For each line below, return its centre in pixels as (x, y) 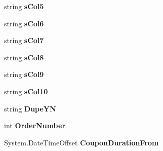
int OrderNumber (35, 125)
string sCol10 (26, 91)
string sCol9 (24, 74)
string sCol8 (24, 57)
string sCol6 (24, 23)
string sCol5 (24, 6)
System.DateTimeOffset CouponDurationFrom (81, 142)
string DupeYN (30, 108)
